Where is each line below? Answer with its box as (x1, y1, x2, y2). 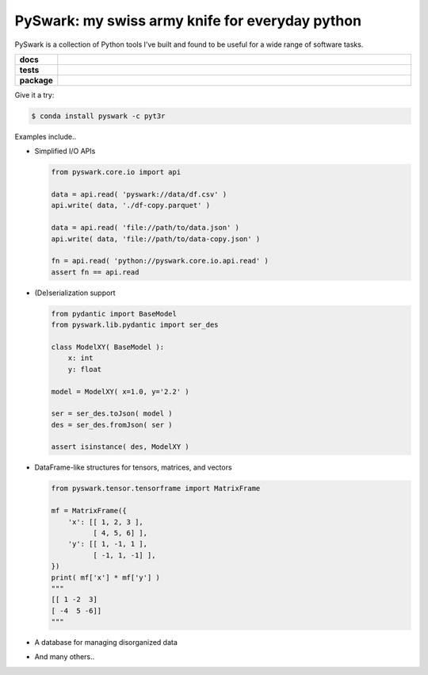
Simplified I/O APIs (34, 147, 96, 156)
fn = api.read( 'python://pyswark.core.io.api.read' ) (51, 256, 269, 266)
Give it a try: (14, 90, 55, 99)
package (19, 75, 53, 86)
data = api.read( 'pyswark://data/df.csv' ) (51, 190, 227, 199)
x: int (67, 354, 94, 362)
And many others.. (34, 652, 95, 662)
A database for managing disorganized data (34, 638, 178, 647)
